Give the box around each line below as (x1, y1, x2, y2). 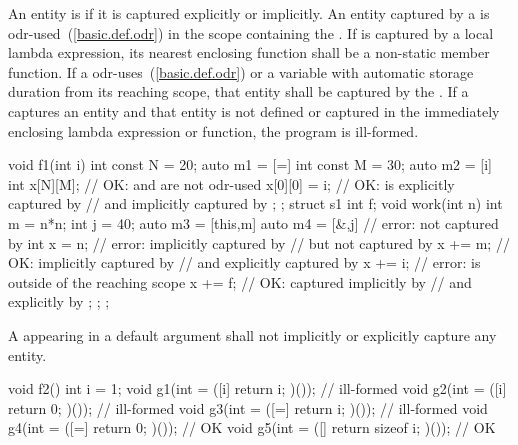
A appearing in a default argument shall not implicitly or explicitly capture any (8, 324, 497, 345)
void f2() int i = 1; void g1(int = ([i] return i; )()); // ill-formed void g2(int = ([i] (8, 378, 507, 399)
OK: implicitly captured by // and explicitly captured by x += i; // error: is (8, 252, 481, 273)
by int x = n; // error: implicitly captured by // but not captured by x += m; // (8, 232, 510, 253)
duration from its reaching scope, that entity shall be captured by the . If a (8, 81, 469, 102)
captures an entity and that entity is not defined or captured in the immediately (8, 100, 500, 121)
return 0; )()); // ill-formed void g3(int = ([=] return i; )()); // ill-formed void (8, 397, 488, 418)
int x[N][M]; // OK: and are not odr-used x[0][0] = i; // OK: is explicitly (8, 173, 455, 194)
